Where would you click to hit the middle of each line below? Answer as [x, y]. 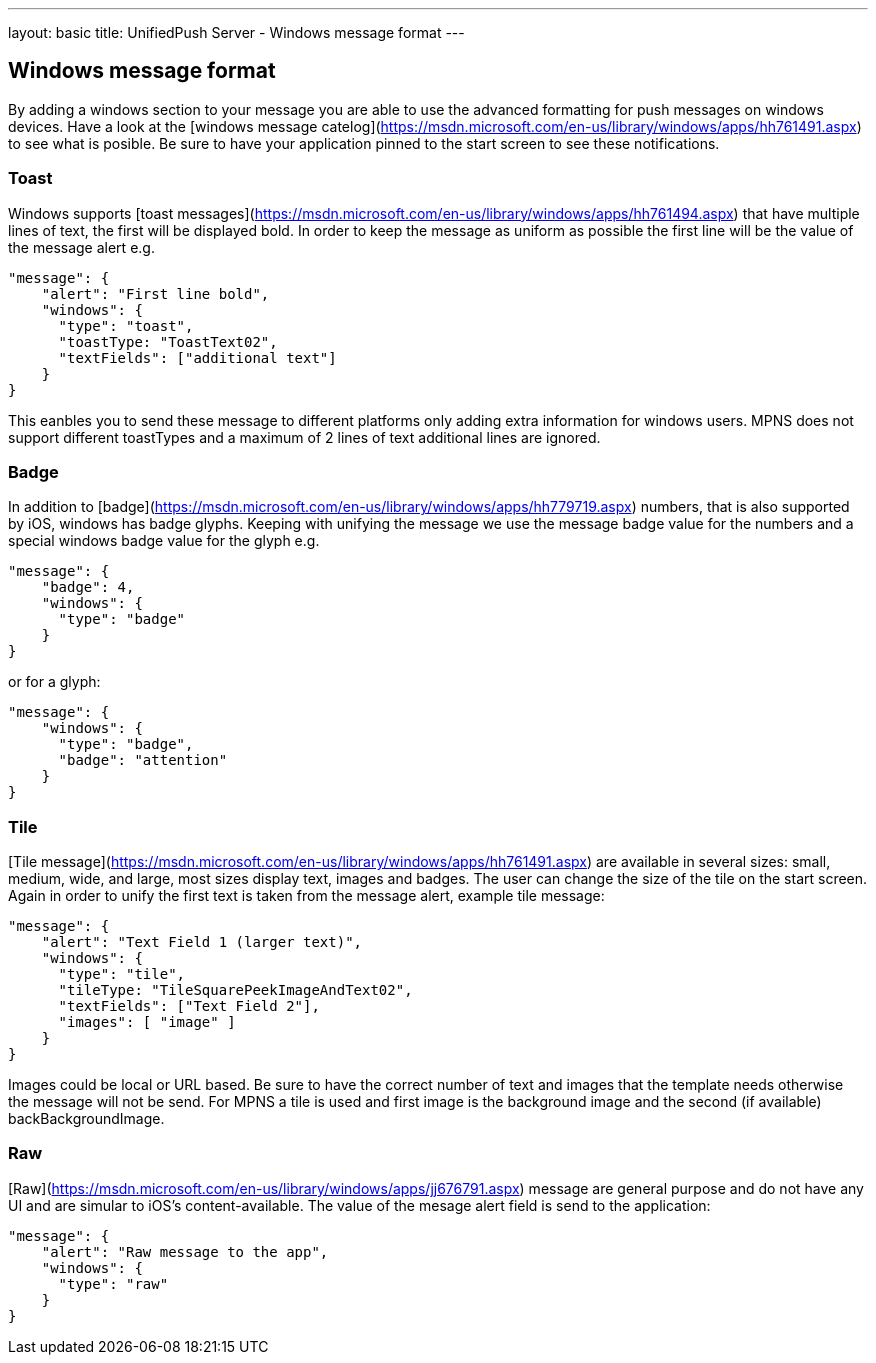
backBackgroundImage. [86, 1119]
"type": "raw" [113, 1283]
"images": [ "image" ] [147, 1022]
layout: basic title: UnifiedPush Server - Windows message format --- [236, 32]
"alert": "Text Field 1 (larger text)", [202, 942]
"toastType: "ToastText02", [168, 341]
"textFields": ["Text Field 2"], [189, 1006]
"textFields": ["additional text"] [197, 357]
